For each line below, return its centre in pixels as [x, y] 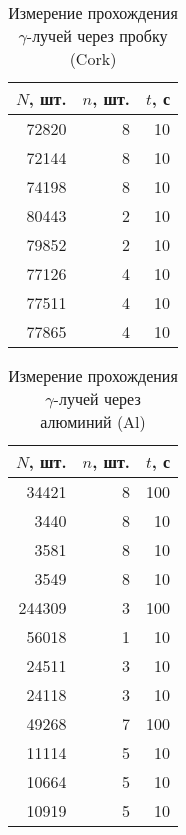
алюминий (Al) [93, 421]
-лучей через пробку [97, 35]
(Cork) [93, 58]
